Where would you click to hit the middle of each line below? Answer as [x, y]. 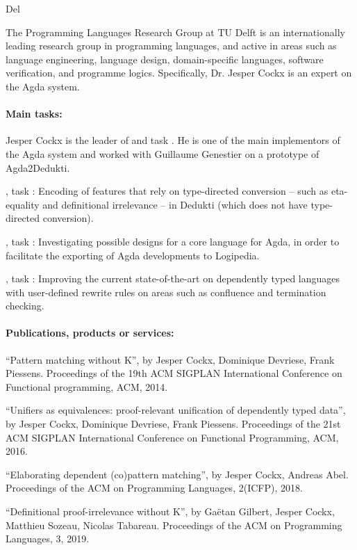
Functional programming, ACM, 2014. [87, 386]
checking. [25, 306]
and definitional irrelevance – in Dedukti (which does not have [175, 204]
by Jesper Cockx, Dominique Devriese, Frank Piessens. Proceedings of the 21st [173, 424]
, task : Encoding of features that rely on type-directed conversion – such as [167, 191]
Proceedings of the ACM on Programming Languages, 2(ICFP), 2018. [154, 488]
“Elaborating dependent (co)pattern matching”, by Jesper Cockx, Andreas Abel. [177, 474]
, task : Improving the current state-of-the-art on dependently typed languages [173, 278]
